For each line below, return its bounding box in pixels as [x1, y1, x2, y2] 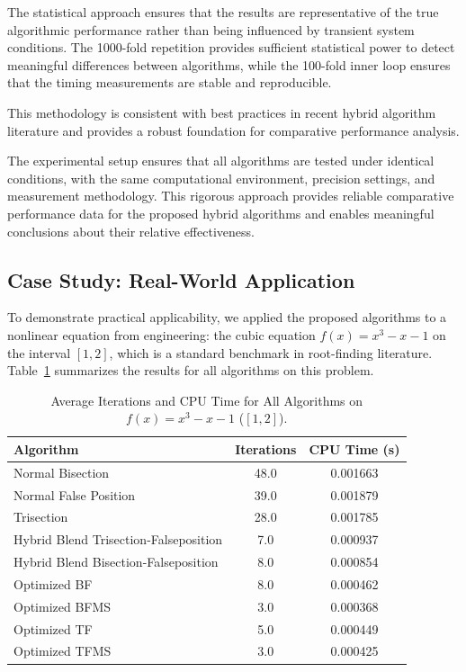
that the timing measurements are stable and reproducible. [7, 73, 332, 92]
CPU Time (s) [309, 439, 400, 458]
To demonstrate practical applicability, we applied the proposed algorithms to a [7, 308, 447, 327]
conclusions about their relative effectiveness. [7, 221, 255, 240]
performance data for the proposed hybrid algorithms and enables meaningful [7, 203, 435, 222]
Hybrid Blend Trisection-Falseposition [13, 530, 223, 549]
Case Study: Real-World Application [7, 265, 355, 293]
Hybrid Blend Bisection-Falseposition [13, 552, 219, 571]
